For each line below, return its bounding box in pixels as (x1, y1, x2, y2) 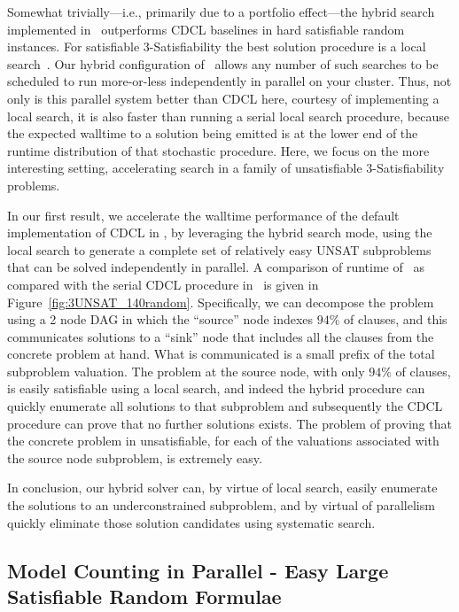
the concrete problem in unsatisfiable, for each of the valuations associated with (7, 431, 440, 450)
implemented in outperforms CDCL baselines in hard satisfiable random (7, 19, 405, 38)
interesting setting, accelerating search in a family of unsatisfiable (7, 159, 362, 177)
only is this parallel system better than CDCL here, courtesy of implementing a (7, 89, 440, 107)
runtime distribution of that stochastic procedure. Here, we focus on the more (7, 141, 430, 159)
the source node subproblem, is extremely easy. (7, 448, 262, 467)
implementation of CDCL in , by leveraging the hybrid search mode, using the (7, 223, 432, 242)
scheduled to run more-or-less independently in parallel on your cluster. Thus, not (7, 72, 452, 90)
